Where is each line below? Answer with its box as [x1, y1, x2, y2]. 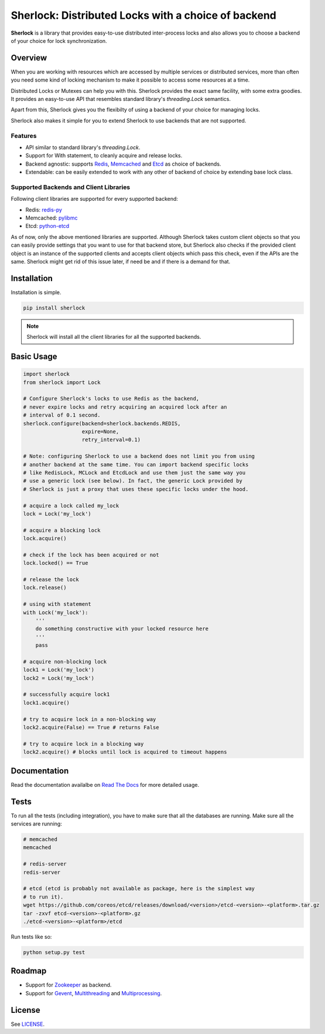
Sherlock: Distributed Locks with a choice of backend [11, 9, 276, 22]
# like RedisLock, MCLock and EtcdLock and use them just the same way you [23, 469, 246, 476]
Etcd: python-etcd [25, 223, 70, 230]
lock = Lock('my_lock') [23, 510, 92, 517]
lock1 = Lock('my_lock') [23, 666, 95, 673]
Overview [11, 53, 47, 63]
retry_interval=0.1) [81, 436, 141, 443]
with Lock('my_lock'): [23, 609, 88, 616]
